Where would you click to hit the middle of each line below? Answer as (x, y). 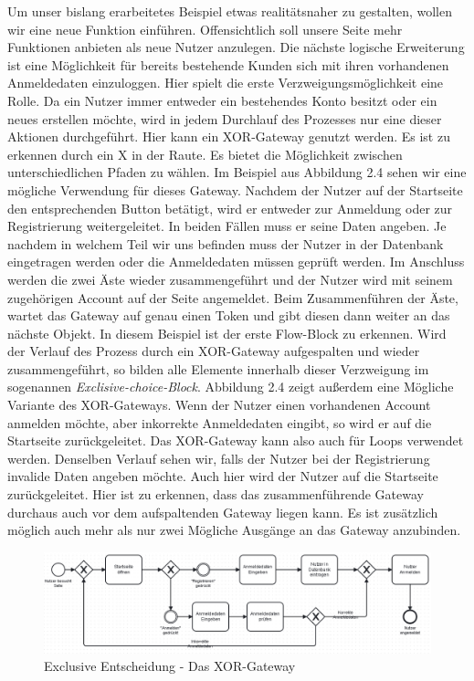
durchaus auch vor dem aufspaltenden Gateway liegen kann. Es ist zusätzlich (223, 512)
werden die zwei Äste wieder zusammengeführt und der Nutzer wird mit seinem (230, 279)
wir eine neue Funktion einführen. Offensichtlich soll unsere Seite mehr (205, 29)
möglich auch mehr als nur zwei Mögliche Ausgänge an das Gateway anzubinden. (234, 530)
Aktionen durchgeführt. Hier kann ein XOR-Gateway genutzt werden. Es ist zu (229, 136)
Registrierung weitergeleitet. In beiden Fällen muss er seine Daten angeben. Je (227, 226)
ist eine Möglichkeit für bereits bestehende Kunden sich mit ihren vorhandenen (228, 64)
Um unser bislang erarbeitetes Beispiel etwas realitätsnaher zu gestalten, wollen (230, 11)
